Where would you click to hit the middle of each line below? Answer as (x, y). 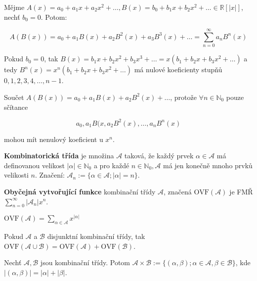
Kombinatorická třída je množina (59, 156)
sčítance (16, 107)
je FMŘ (241, 191)
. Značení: (50, 175)
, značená (177, 191)
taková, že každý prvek (159, 156)
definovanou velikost (34, 165)
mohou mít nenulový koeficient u (54, 139)
